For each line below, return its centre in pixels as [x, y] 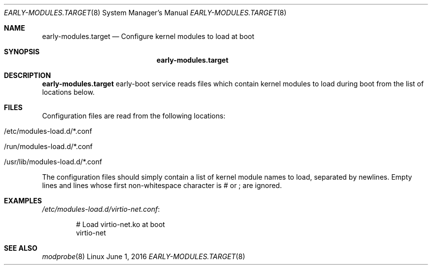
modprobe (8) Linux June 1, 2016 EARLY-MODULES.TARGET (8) [144, 256]
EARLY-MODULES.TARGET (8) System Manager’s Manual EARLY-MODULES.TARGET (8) [145, 13]
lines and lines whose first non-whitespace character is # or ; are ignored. [162, 185]
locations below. [68, 92]
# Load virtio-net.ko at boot [121, 224]
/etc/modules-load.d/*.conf [48, 131]
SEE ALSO [21, 248]
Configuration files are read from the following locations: [134, 116]
